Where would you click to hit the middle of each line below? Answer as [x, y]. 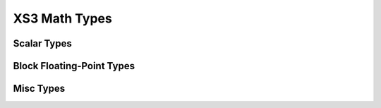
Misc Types [39, 89]
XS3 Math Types [62, 18]
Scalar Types [42, 43]
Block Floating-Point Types [74, 66]
